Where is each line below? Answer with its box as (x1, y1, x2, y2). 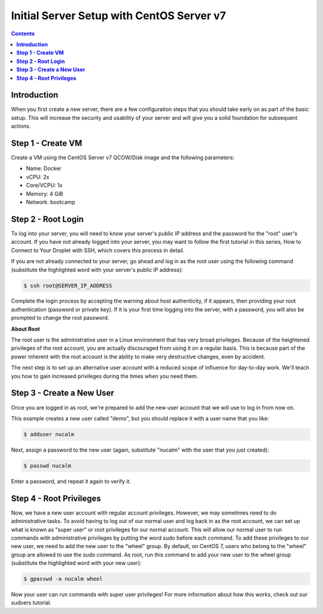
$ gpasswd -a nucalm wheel (23, 576, 103, 582)
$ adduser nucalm (23, 431, 75, 437)
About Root (11, 325, 40, 332)
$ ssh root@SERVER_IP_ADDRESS (23, 282, 112, 289)
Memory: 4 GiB (26, 190, 63, 197)
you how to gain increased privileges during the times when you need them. (11, 372, 199, 380)
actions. (11, 123, 31, 130)
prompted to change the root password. (11, 314, 109, 322)
